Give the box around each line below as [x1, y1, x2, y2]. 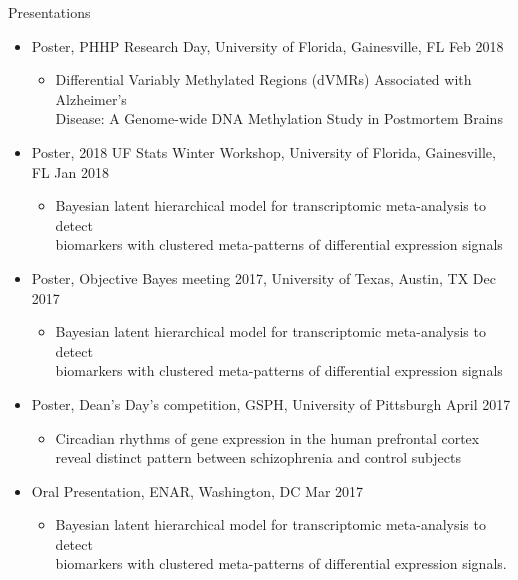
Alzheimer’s [55, 88, 127, 109]
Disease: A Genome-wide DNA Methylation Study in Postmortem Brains [55, 108, 503, 129]
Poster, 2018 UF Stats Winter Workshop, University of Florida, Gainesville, [31, 141, 496, 162]
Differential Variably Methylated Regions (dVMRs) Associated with [55, 69, 472, 90]
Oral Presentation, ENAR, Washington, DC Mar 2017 [31, 480, 364, 501]
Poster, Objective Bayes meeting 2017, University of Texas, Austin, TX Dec [31, 267, 496, 288]
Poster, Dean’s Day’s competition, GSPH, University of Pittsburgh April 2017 [31, 393, 511, 414]
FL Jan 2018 [31, 161, 110, 182]
